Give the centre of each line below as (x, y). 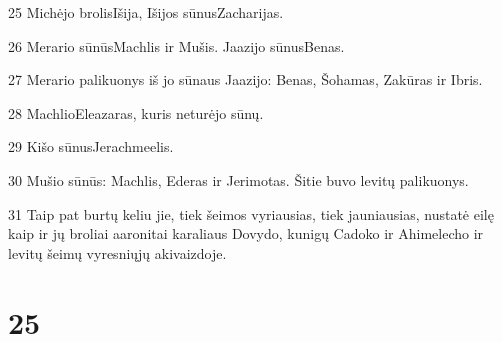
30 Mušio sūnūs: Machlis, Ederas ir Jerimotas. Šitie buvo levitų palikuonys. (238, 179)
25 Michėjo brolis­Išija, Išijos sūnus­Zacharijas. (146, 12)
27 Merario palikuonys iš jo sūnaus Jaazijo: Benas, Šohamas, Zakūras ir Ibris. (245, 79)
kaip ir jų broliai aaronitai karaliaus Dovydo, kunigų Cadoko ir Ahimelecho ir (246, 233)
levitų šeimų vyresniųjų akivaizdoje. (117, 252)
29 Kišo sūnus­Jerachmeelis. (91, 146)
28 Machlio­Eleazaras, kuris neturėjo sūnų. (136, 112)
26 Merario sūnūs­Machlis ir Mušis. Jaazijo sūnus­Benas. (176, 45)
